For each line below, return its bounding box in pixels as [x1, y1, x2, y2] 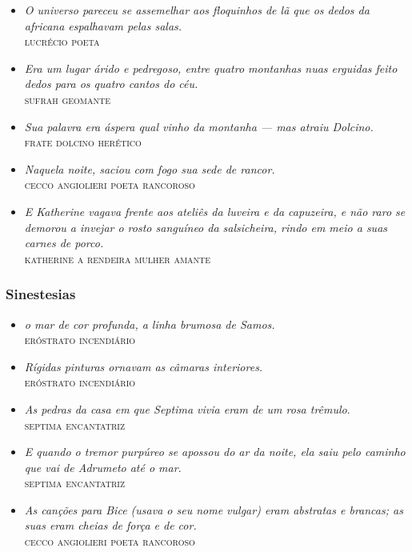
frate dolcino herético [24, 134, 142, 150]
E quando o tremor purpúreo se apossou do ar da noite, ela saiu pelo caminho [24, 443, 406, 460]
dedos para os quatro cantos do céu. [24, 75, 198, 92]
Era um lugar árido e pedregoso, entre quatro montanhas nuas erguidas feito [24, 59, 398, 76]
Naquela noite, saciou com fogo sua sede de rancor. [24, 160, 275, 177]
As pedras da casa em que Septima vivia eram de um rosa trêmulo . [24, 400, 350, 417]
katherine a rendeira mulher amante [24, 250, 211, 266]
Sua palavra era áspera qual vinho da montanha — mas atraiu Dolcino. [24, 118, 374, 134]
